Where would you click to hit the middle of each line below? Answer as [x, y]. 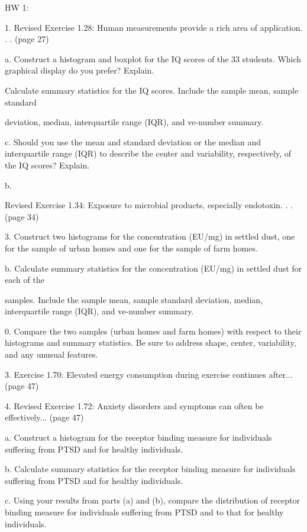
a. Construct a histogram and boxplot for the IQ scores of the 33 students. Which [153, 58]
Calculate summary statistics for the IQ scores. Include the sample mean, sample [152, 90]
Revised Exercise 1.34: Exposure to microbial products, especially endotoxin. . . [149, 205]
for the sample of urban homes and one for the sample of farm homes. [131, 248]
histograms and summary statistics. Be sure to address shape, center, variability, [151, 343]
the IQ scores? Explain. [47, 165]
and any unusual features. [51, 354]
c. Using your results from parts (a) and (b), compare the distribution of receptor [152, 500]
